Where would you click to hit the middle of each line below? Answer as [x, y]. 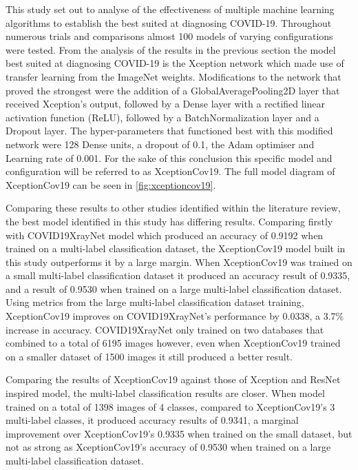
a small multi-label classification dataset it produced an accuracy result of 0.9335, [178, 275]
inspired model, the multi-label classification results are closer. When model [165, 393]
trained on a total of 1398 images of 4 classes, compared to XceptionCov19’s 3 [170, 406]
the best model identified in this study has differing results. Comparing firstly [169, 221]
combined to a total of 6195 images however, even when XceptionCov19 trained [173, 343]
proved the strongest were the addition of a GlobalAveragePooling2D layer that [173, 90]
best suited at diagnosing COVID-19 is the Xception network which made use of [175, 63]
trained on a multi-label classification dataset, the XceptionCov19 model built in [176, 248]
